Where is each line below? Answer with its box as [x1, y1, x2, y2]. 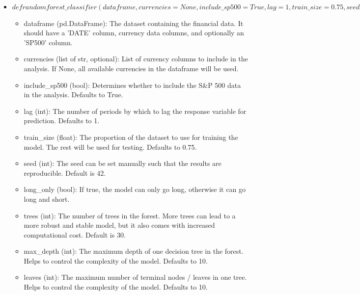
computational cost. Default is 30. [24, 229, 126, 240]
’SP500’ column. [24, 37, 73, 47]
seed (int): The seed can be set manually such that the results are [24, 158, 222, 168]
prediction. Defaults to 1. [24, 115, 100, 126]
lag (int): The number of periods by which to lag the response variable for [24, 106, 247, 116]
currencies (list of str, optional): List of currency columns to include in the [24, 54, 248, 64]
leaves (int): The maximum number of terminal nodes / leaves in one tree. [24, 272, 247, 282]
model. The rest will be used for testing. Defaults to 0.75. [24, 141, 197, 152]
